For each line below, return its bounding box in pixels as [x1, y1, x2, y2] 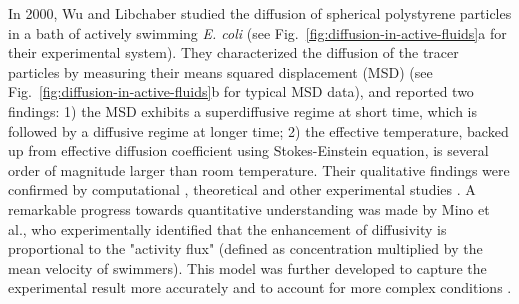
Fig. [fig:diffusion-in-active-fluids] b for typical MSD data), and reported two [8, 81, 474, 102]
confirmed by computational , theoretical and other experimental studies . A [8, 179, 476, 200]
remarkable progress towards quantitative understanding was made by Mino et [8, 198, 490, 219]
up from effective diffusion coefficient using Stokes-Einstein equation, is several [8, 140, 489, 161]
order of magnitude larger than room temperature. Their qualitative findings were [8, 159, 510, 180]
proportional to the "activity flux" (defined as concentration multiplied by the [8, 238, 483, 259]
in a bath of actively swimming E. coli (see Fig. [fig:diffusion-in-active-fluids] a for [8, 22, 507, 43]
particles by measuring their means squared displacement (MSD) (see [8, 61, 433, 82]
